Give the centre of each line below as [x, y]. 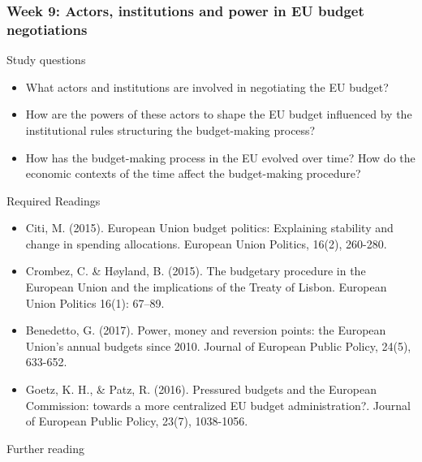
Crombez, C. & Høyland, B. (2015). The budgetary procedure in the [196, 271]
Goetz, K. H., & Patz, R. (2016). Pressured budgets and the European [201, 389]
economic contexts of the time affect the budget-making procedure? [193, 173]
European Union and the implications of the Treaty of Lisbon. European [206, 287]
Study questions [46, 60]
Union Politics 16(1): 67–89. [95, 302]
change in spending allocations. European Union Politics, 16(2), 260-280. [206, 243]
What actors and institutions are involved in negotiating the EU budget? [207, 86]
